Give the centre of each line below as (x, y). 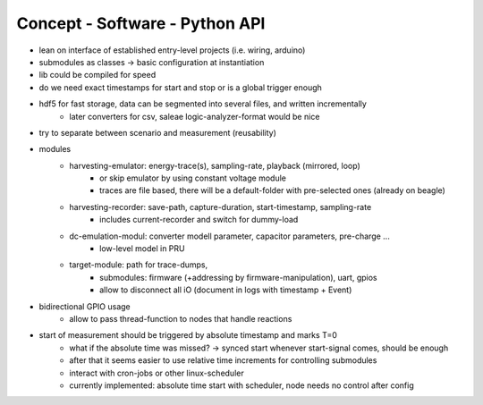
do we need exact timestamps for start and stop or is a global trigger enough (180, 87)
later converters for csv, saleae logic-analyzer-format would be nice (195, 116)
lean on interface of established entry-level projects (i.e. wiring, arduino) (172, 50)
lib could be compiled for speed (97, 75)
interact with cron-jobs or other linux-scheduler (157, 373)
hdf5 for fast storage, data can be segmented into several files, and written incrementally (203, 104)
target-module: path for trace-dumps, (139, 265)
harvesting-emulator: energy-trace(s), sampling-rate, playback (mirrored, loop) (215, 165)
